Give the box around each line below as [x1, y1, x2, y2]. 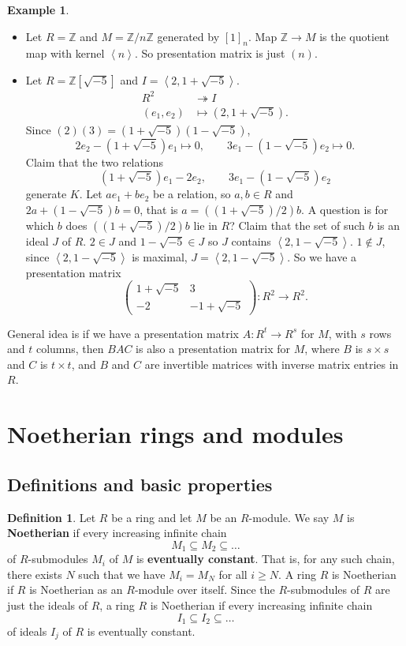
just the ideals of [7, 596, 88, 613]
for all [218, 565, 248, 582]
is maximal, [132, 248, 188, 265]
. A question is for [301, 201, 389, 217]
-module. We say [248, 509, 330, 525]
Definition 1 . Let [7, 509, 96, 525]
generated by [157, 28, 220, 44]
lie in [193, 216, 218, 233]
